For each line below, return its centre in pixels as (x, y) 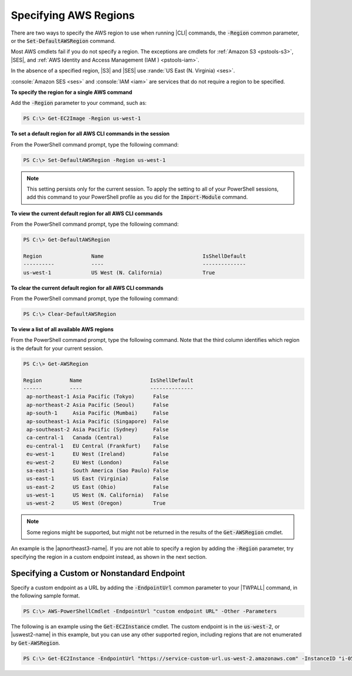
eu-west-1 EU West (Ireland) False (98, 454)
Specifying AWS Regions (73, 15)
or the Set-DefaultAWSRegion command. (63, 40)
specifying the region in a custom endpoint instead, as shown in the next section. (109, 556)
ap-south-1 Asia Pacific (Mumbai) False (98, 413)
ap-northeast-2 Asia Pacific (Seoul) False (98, 405)
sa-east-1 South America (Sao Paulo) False (98, 470)
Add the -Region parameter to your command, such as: (79, 103)
